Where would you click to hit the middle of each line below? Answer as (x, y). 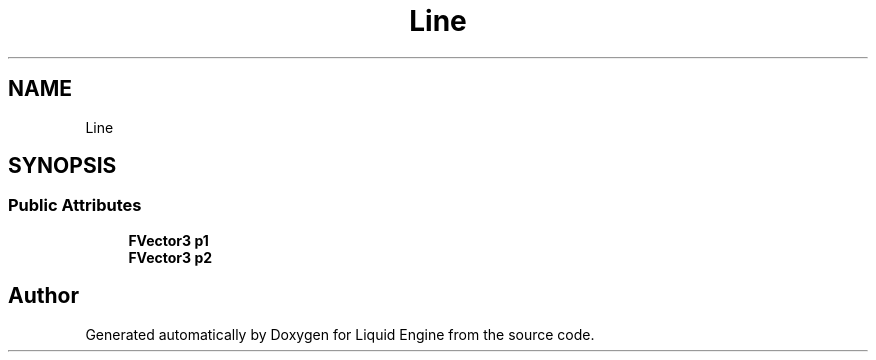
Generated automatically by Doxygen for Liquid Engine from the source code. (340, 334)
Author (43, 296)
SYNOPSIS (62, 166)
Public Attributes (75, 205)
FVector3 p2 (170, 257)
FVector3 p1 (168, 240)
